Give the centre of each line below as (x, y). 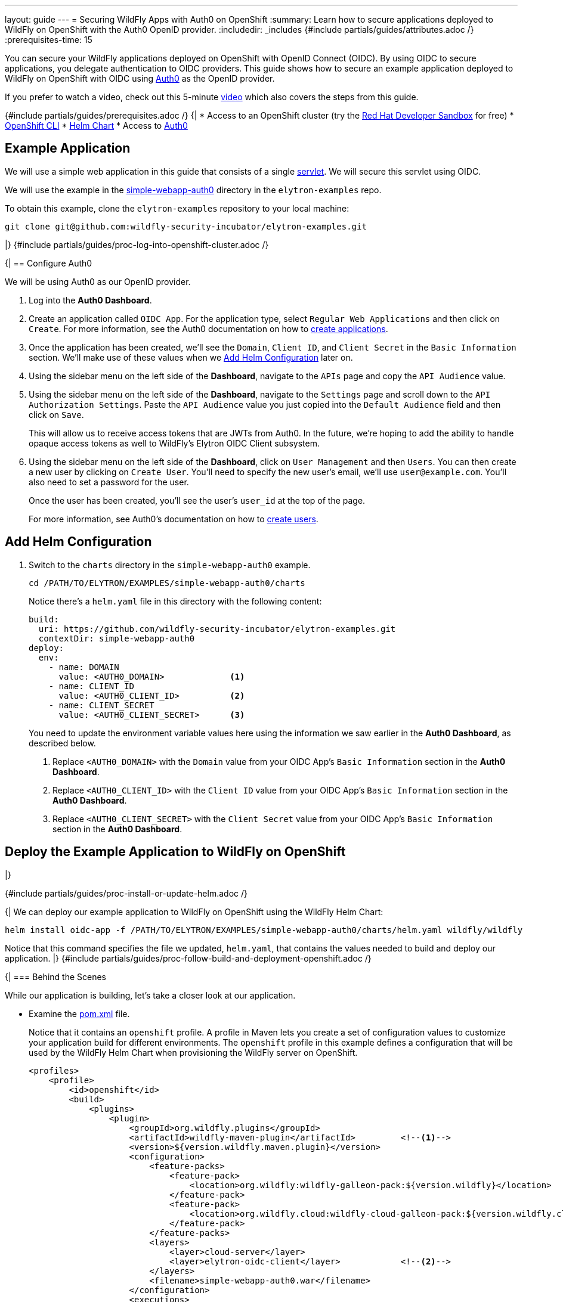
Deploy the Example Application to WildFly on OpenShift (175, 852)
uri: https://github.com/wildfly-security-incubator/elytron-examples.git (217, 629)
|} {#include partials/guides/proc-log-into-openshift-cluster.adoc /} (137, 244)
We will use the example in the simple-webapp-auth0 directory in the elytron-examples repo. (193, 190)
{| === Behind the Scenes (55, 976)
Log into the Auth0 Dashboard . (90, 300)
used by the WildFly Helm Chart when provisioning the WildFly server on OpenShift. (193, 1052)
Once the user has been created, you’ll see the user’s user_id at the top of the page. (197, 500)
